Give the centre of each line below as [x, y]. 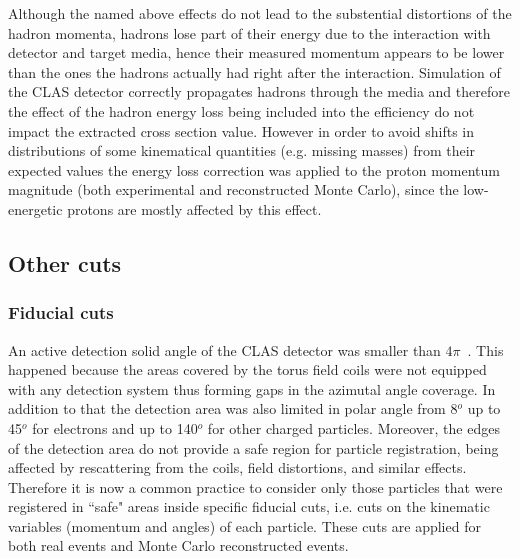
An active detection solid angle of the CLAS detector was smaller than [224, 349]
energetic [35, 208]
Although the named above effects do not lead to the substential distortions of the [260, 13]
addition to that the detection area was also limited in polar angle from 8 [233, 408]
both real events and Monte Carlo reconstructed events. [178, 545]
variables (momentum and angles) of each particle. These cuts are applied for [244, 525]
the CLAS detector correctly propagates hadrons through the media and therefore [259, 91]
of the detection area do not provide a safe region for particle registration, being [253, 447]
